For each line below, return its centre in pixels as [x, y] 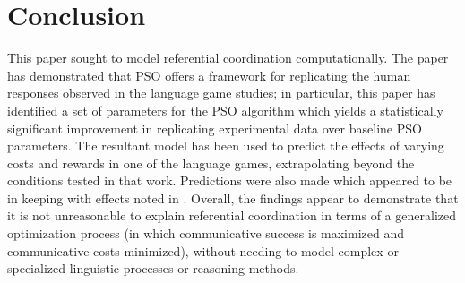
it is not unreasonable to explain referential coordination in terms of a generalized [232, 215]
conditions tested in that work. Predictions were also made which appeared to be [230, 180]
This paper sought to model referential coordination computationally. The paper [228, 58]
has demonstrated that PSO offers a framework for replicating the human [209, 75]
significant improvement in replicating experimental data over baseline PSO [215, 128]
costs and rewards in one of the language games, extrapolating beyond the [211, 163]
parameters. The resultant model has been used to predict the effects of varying [226, 146]
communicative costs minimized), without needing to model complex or [203, 250]
